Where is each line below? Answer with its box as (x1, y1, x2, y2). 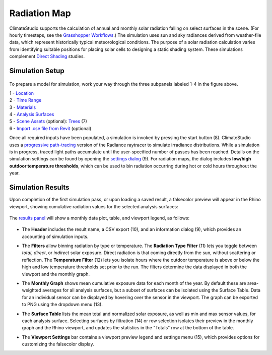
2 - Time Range (9, 97, 42, 103)
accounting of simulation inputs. (22, 233, 89, 240)
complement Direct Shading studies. (9, 53, 85, 60)
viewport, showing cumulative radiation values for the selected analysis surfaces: (9, 203, 178, 209)
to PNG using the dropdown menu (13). (22, 302, 103, 308)
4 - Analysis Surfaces (9, 111, 54, 117)
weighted (22, 287, 41, 293)
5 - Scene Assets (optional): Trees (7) (9, 119, 88, 125)
